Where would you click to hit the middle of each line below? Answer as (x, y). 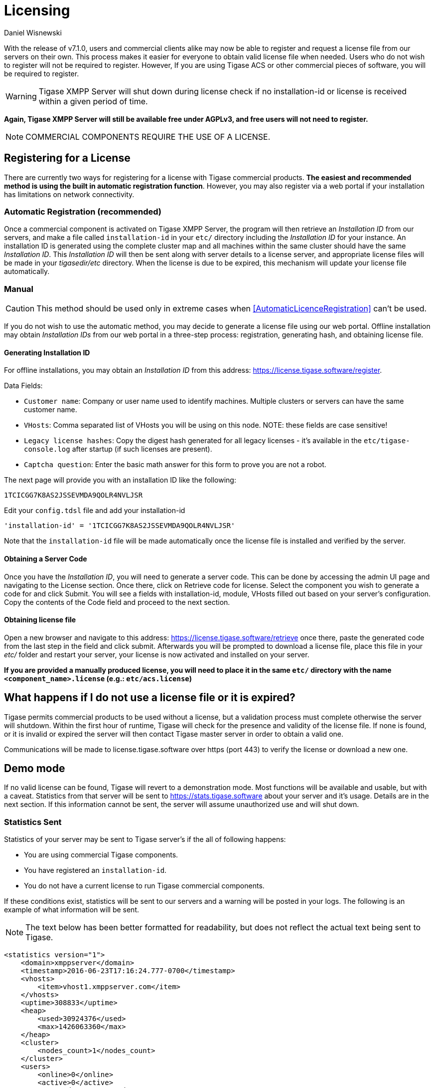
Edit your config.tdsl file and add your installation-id (95, 511)
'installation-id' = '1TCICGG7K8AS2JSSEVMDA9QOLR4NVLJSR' (120, 526)
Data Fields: (23, 386)
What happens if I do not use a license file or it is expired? (150, 698)
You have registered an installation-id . (95, 870)
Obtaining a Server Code (46, 558)
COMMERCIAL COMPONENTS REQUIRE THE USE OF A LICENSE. (148, 136)
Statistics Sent (33, 822)
